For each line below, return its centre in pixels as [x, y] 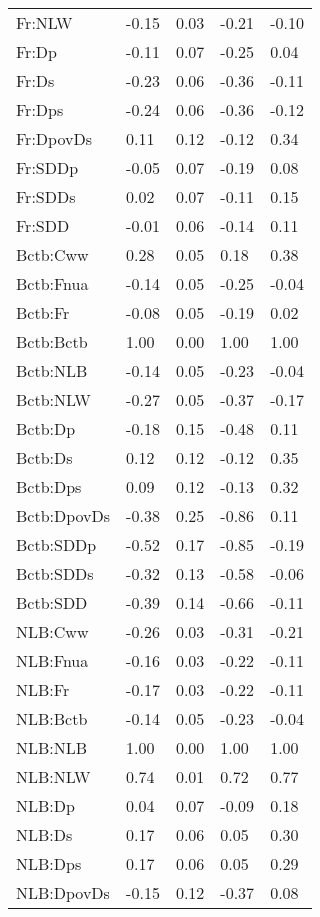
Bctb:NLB [52, 370]
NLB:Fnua [52, 660]
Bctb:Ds [44, 457]
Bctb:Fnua [52, 283]
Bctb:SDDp [56, 544]
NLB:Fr [43, 689]
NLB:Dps [49, 863]
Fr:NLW [44, 22]
